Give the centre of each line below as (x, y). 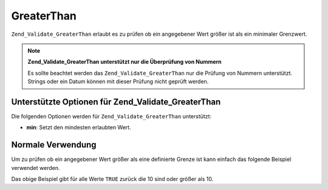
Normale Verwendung (54, 145)
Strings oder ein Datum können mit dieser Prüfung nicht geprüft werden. (118, 81)
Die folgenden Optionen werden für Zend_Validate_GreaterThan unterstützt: (111, 117)
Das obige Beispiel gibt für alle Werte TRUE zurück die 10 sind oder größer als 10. (112, 179)
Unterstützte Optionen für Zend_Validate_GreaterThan (116, 102)
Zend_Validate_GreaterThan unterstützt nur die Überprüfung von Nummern (125, 62)
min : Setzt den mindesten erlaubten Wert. (79, 127)
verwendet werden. (36, 168)
